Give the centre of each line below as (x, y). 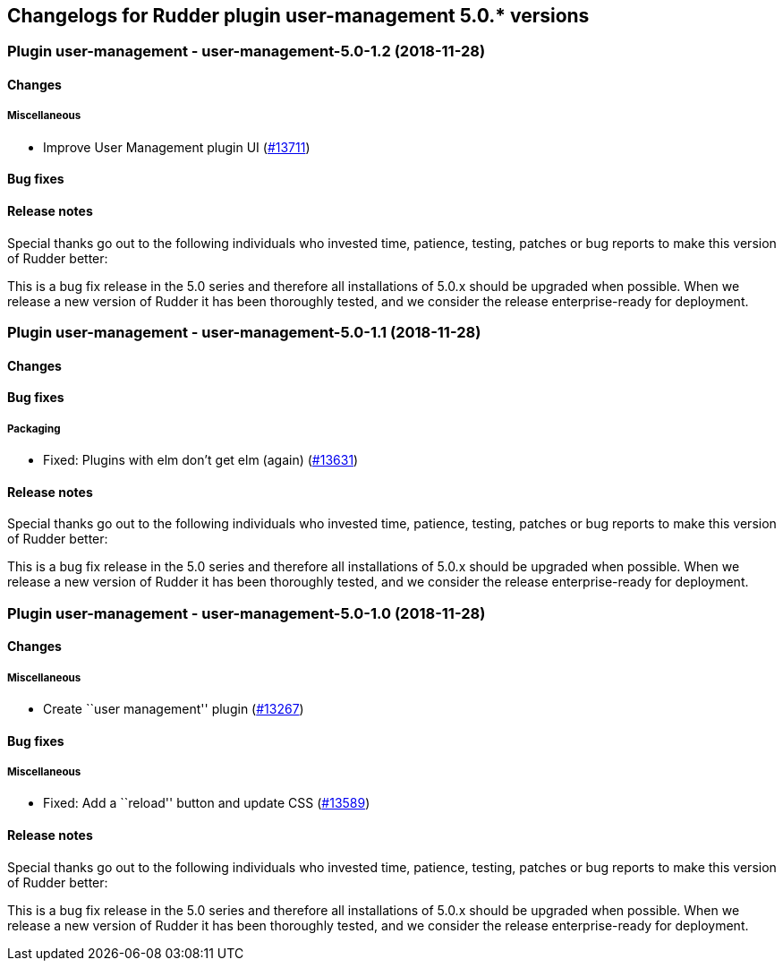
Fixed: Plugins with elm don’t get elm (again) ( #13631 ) (201, 460)
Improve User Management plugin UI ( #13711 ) (177, 147)
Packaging (34, 428)
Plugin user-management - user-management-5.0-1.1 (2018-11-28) (244, 333)
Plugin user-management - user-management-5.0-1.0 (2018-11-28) (247, 613)
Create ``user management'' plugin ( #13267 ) (174, 709)
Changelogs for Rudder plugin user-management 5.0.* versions (298, 16)
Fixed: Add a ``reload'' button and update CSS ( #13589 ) (207, 803)
